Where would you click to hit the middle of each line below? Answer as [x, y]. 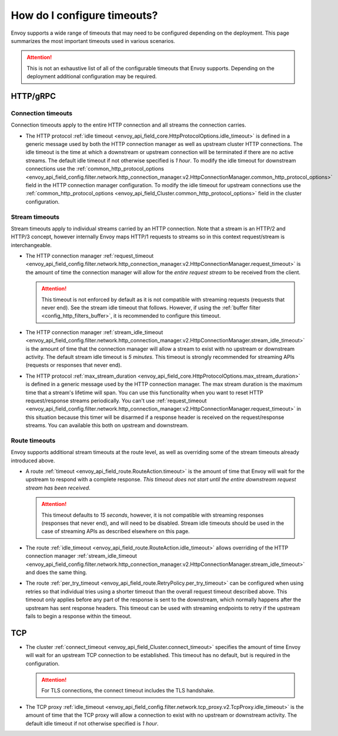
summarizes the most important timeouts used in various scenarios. [93, 41]
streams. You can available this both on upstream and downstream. [107, 425]
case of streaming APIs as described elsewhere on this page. [116, 531]
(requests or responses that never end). [74, 365]
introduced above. [33, 460]
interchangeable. [31, 245]
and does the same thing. [56, 572]
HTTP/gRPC [33, 96]
